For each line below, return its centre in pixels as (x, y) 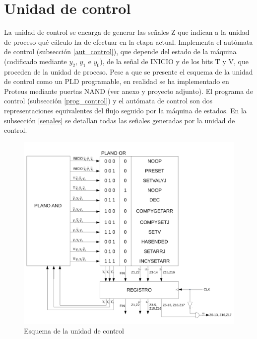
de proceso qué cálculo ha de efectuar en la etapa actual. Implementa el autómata (128, 42)
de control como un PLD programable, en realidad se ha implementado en (117, 81)
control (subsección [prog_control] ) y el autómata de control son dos (108, 101)
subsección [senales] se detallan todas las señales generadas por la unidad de (120, 120)
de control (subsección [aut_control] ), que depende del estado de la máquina (120, 51)
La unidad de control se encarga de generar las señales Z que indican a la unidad (127, 32)
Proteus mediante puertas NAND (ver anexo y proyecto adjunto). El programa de (128, 91)
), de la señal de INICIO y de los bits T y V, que (174, 61)
